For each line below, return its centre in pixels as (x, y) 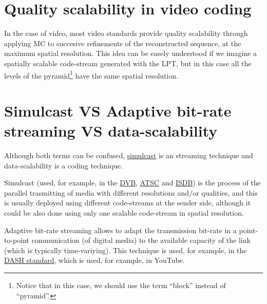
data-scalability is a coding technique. (63, 165)
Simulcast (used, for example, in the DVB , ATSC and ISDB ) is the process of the (132, 183)
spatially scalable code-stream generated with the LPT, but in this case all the (128, 63)
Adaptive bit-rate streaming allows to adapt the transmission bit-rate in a (120, 230)
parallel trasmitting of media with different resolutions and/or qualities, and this (131, 192)
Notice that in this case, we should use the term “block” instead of (121, 285)
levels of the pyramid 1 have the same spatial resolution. (91, 74)
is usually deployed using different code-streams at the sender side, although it (128, 203)
